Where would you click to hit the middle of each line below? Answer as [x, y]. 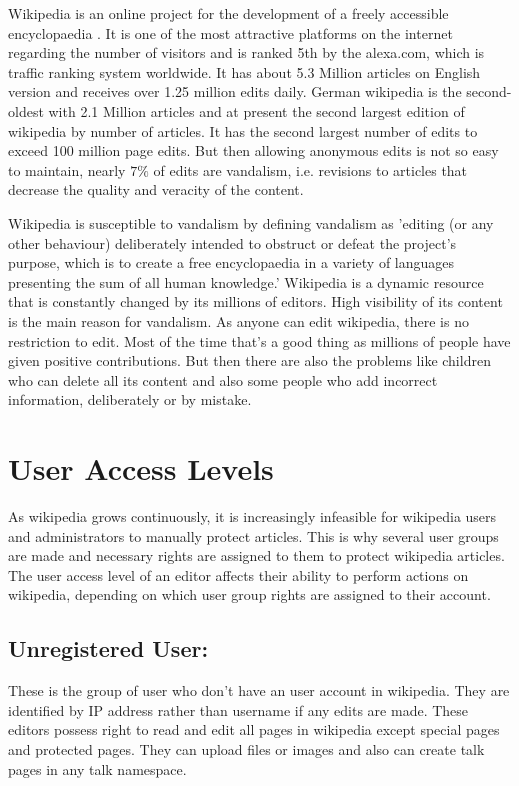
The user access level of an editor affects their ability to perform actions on [238, 574]
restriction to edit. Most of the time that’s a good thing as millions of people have [259, 340]
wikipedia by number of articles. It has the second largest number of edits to [243, 130]
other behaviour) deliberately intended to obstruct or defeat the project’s [232, 242]
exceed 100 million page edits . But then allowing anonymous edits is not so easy [253, 150]
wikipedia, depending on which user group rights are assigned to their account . [249, 594]
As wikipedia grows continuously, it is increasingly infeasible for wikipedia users [252, 516]
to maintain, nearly [67, 169]
